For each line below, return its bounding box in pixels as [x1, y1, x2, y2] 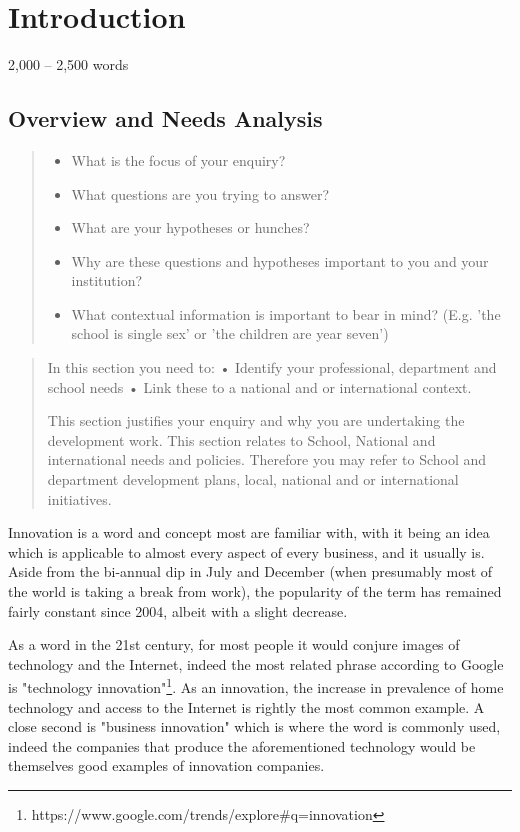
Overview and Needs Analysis [8, 103, 323, 134]
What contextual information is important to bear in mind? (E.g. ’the [71, 303, 501, 324]
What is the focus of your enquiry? [71, 149, 286, 170]
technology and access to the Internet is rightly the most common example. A [8, 696, 485, 717]
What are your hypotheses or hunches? [71, 217, 310, 238]
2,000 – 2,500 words [8, 54, 129, 75]
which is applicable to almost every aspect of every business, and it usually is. [8, 541, 485, 562]
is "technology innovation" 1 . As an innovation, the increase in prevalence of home [8, 674, 504, 698]
